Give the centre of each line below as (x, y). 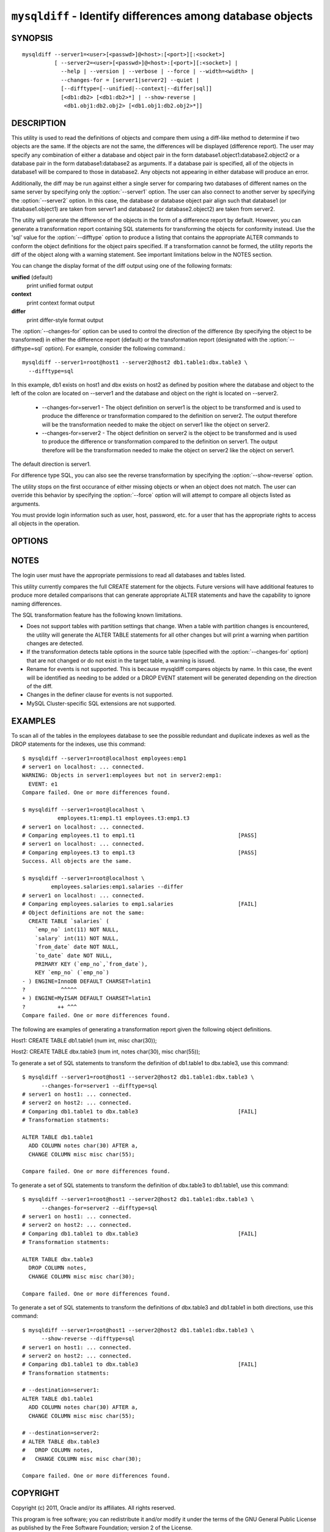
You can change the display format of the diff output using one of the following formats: (122, 266)
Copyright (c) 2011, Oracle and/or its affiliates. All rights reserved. (94, 1508)
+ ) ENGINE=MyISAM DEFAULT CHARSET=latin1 (87, 998)
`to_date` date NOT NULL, (74, 955)
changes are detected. (55, 643)
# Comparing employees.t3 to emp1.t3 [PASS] (140, 852)
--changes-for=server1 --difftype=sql (100, 1086)
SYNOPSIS (32, 38)
